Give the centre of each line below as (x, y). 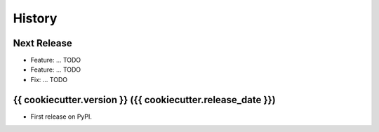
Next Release (43, 43)
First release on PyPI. (61, 117)
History (35, 18)
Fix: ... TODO (49, 79)
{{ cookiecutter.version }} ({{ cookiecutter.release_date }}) (145, 99)
